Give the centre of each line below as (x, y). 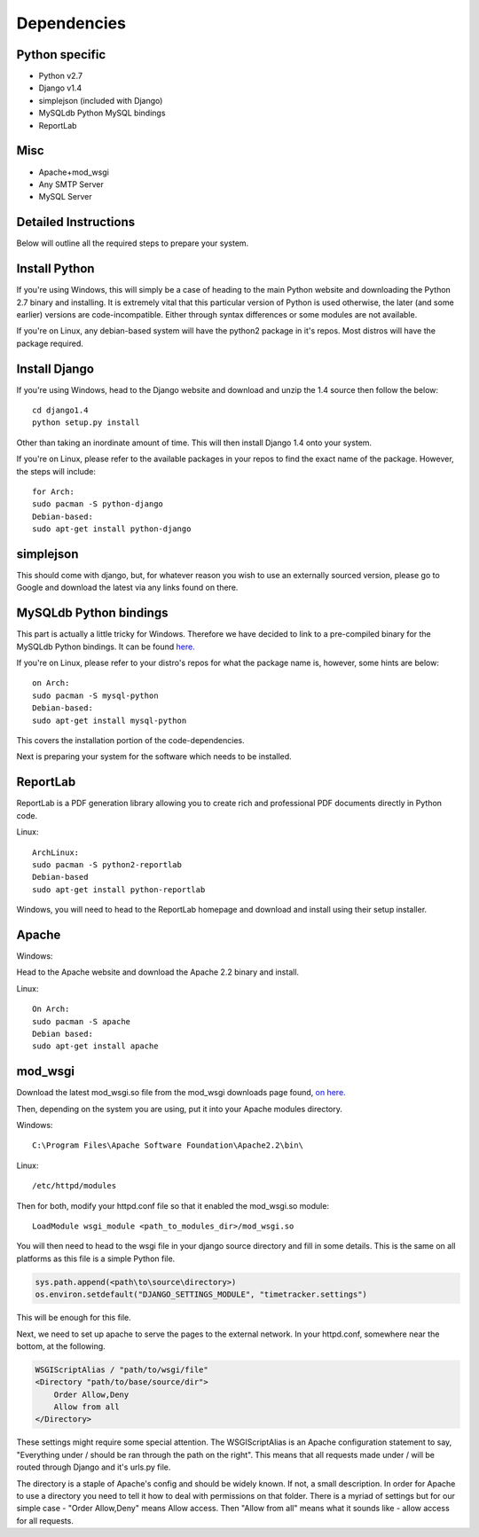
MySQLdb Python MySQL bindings (102, 113)
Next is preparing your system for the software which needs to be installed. (154, 757)
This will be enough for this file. (74, 1318)
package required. (50, 343)
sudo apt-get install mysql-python (110, 720)
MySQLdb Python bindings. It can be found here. (106, 647)
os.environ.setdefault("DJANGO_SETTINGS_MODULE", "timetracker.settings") (201, 1294)
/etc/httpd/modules (75, 1186)
